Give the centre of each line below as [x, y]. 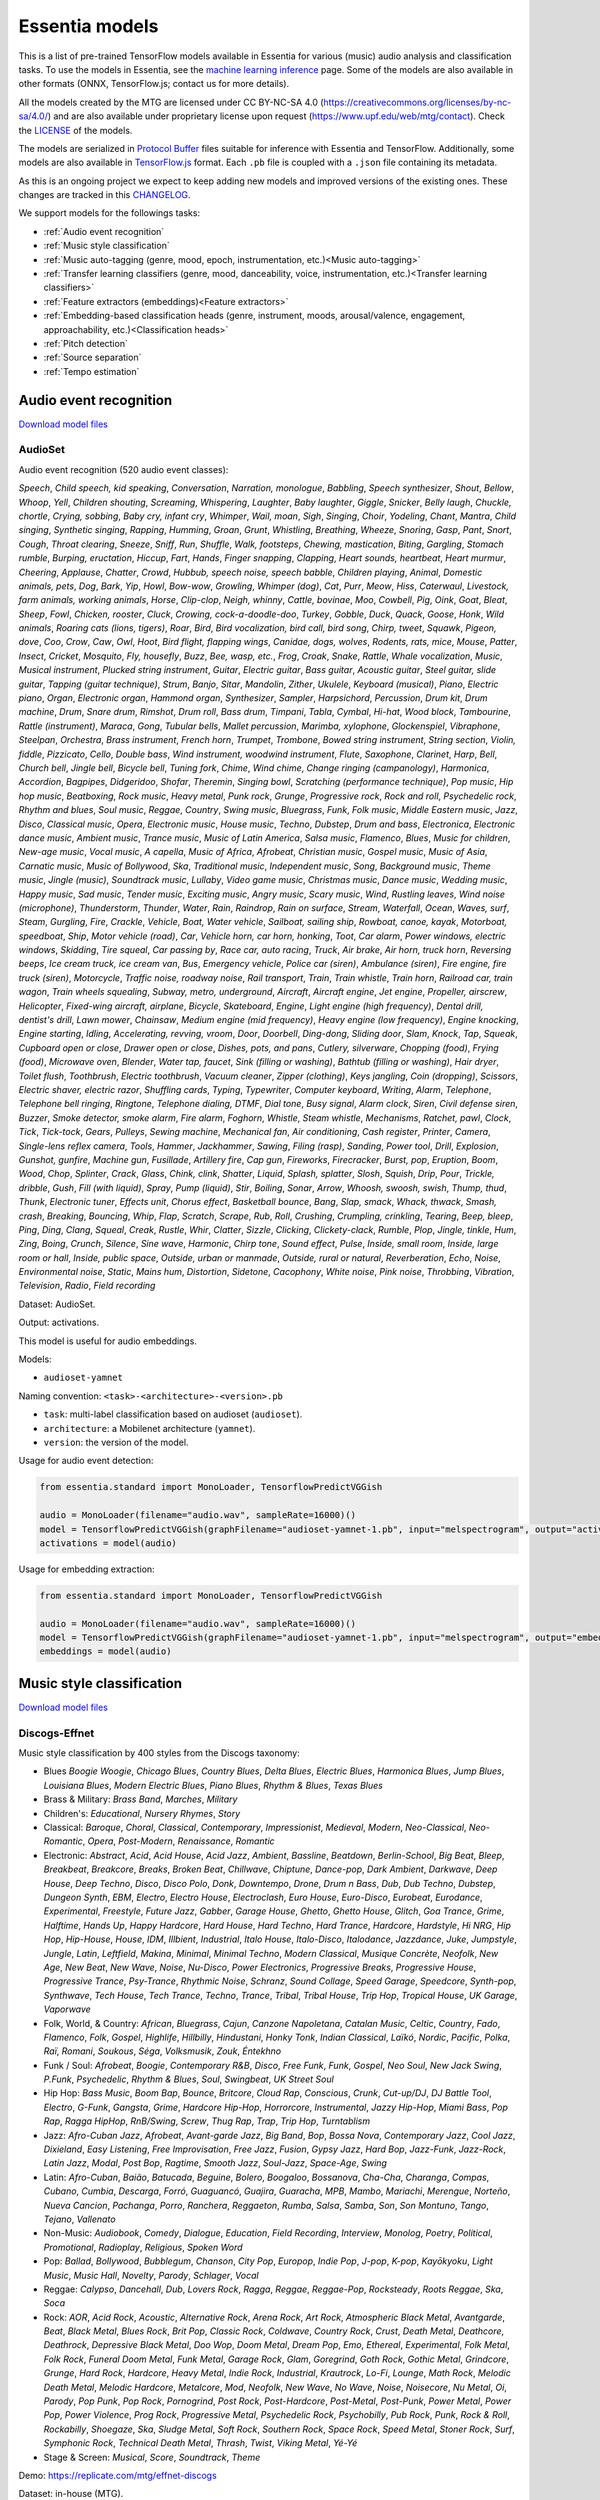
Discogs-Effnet [56, 1733]
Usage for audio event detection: [86, 1461]
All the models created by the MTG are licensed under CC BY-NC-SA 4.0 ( [171, 102]
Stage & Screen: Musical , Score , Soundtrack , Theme [152, 2457]
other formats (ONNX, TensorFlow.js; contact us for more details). [154, 84]
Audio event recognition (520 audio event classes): [123, 469]
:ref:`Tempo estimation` [91, 371]
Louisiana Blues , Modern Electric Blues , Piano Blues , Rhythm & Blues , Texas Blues [213, 1785]
